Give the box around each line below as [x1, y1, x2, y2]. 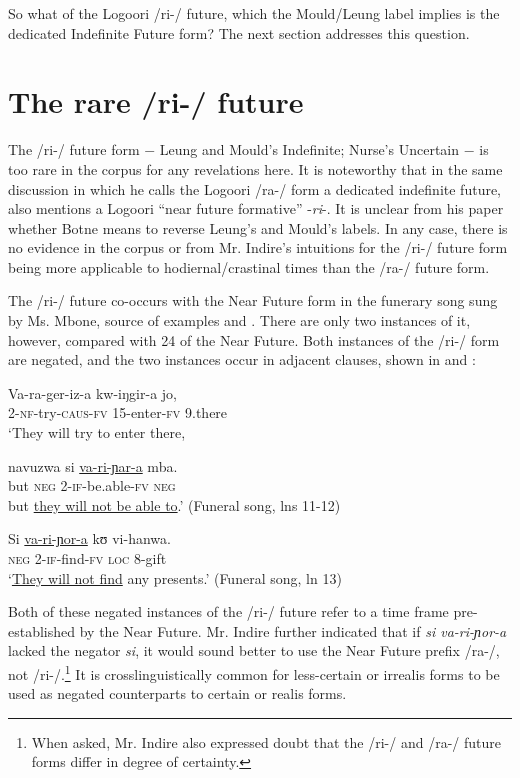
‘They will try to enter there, [8, 422, 186, 443]
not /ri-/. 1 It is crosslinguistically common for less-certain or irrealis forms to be [8, 660, 500, 684]
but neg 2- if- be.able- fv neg [8, 475, 176, 496]
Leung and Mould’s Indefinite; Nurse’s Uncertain [159, 139, 460, 160]
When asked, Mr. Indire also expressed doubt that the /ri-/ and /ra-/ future [31, 731, 501, 752]
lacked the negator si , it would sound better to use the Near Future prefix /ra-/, [8, 640, 500, 661]
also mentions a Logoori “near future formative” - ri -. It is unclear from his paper [8, 198, 504, 219]
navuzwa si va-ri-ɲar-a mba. [8, 455, 178, 476]
